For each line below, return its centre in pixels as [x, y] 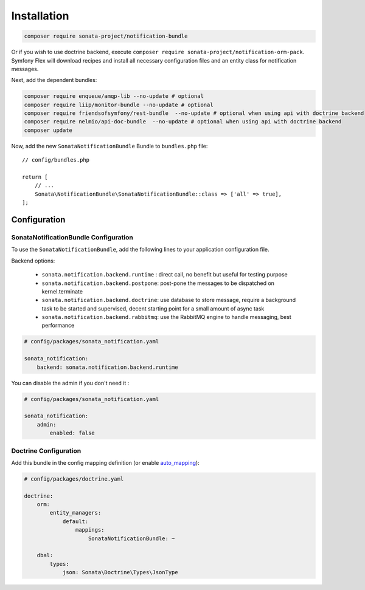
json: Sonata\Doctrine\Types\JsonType [120, 572]
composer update [48, 130]
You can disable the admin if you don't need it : [70, 383]
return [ [35, 177]
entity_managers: [75, 513]
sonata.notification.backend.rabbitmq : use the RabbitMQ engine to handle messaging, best [166, 317]
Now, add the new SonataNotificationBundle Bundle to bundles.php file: [109, 146]
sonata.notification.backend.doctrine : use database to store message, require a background [169, 300]
